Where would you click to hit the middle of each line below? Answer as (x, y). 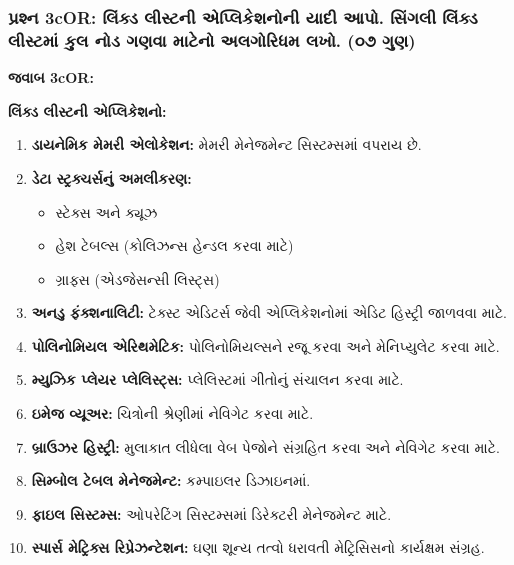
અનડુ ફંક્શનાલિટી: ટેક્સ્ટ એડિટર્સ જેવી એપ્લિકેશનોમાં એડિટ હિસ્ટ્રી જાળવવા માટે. (269, 312)
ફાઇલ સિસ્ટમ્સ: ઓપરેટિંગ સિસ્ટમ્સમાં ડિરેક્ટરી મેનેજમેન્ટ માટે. (211, 513)
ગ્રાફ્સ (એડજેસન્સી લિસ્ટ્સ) (137, 278)
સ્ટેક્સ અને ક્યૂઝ (106, 211)
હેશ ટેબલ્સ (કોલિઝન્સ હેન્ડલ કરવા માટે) (174, 245)
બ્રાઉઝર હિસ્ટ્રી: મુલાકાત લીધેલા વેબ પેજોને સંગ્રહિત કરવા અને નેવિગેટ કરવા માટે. (265, 446)
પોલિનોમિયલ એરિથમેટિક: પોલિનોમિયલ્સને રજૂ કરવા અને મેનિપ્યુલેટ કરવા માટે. (265, 345)
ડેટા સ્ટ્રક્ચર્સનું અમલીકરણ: (111, 177)
